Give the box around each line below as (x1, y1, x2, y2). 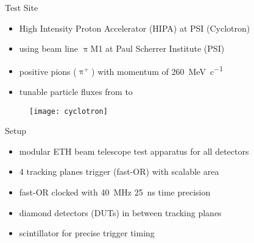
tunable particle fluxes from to (19, 85, 133, 98)
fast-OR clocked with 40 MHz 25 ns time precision (19, 186, 211, 199)
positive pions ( (19, 65, 77, 77)
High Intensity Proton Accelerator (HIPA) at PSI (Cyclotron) (19, 21, 250, 34)
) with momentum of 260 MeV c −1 (91, 63, 224, 77)
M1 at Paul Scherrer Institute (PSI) (90, 42, 225, 55)
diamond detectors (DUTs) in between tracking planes (19, 206, 222, 219)
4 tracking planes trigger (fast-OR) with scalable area (19, 165, 219, 178)
